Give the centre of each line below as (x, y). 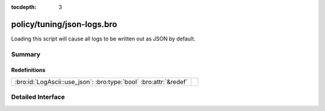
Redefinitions (28, 70)
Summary (26, 54)
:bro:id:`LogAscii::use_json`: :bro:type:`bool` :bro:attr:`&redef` (101, 81)
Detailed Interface (38, 97)
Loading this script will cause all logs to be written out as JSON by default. (103, 39)
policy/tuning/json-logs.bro (64, 24)
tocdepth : (24, 7)
